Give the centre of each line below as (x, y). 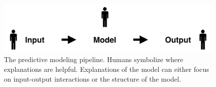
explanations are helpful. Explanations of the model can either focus (107, 69)
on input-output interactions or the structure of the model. (93, 78)
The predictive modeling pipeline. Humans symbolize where (94, 59)
